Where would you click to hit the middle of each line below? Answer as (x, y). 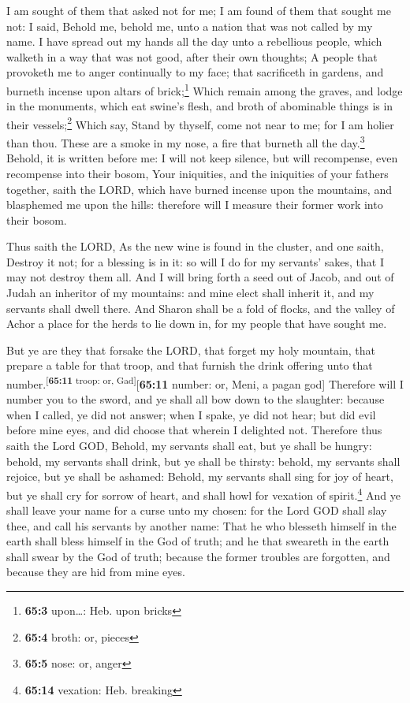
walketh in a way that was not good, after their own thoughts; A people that (192, 56)
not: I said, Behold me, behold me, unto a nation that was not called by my (190, 26)
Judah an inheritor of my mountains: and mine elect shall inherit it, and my (190, 293)
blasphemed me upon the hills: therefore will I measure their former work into (195, 205)
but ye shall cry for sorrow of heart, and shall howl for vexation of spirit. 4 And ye (203, 493)
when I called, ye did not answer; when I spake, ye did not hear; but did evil (191, 414)
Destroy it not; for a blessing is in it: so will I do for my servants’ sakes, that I (195, 261)
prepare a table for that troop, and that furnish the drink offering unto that (190, 365)
